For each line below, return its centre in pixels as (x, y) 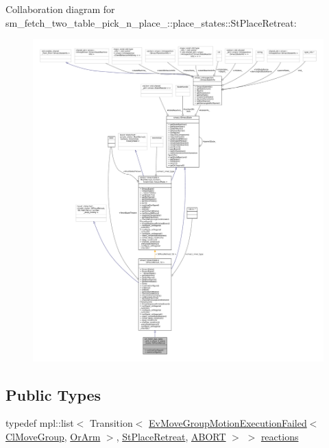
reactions (280, 437)
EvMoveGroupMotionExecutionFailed (228, 423)
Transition (111, 423)
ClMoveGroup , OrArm (53, 437)
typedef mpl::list (40, 423)
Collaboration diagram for (60, 9)
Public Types (53, 394)
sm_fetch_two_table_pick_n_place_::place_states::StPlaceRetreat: (151, 22)
